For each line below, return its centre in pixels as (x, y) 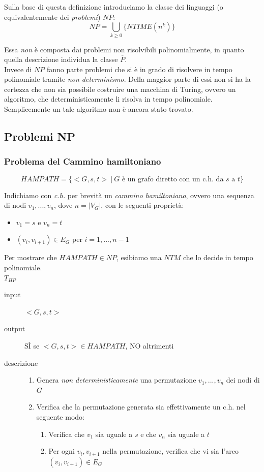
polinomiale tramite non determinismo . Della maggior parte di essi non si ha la (127, 79)
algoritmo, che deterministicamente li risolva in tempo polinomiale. (108, 99)
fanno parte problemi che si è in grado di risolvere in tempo (140, 69)
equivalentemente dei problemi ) (52, 17)
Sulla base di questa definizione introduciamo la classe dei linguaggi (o (114, 7)
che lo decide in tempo (218, 257)
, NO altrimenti (150, 346)
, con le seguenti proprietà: (142, 205)
